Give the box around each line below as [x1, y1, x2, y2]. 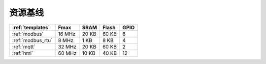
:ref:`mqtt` [12, 43, 35, 50]
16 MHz [58, 30, 76, 37]
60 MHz [58, 49, 77, 56]
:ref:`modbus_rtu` [12, 37, 53, 43]
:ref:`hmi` [12, 49, 33, 56]
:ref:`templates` [12, 24, 50, 31]
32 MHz [58, 43, 76, 50]
